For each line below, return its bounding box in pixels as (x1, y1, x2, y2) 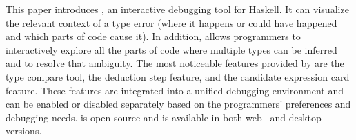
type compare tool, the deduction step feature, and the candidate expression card (6, 69, 350, 83)
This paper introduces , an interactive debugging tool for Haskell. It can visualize (6, 2, 349, 16)
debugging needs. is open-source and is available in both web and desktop (6, 110, 322, 124)
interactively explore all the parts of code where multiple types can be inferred (6, 42, 337, 57)
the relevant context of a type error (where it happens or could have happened (6, 15, 337, 30)
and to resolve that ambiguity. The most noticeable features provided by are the (6, 56, 344, 70)
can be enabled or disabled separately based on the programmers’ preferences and (6, 97, 351, 111)
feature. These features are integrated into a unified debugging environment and (6, 83, 344, 97)
